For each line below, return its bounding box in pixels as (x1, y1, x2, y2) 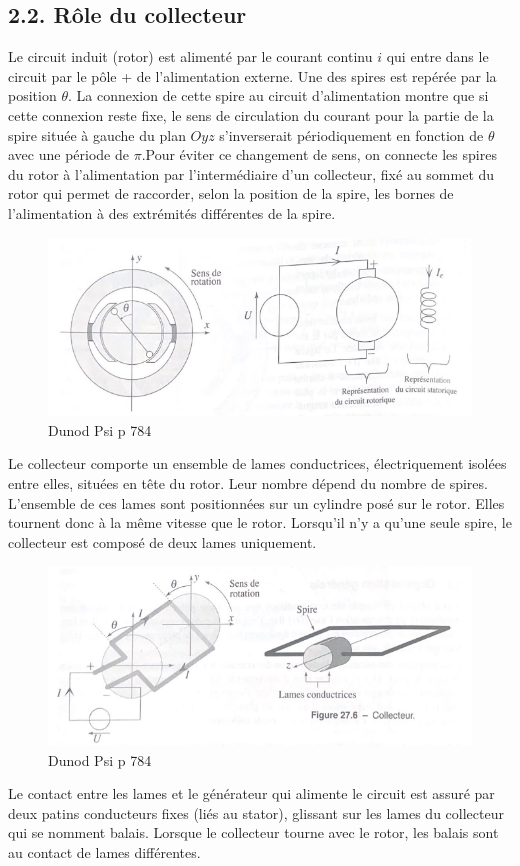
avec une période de (8, 144, 129, 165)
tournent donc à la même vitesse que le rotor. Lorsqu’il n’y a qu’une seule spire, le (8, 512, 512, 533)
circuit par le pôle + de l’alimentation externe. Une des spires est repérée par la (8, 65, 497, 86)
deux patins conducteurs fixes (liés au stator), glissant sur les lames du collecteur (8, 802, 504, 823)
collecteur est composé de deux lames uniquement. (8, 531, 317, 552)
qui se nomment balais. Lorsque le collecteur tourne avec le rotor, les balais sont (8, 822, 499, 843)
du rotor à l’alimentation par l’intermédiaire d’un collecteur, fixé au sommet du (8, 163, 495, 184)
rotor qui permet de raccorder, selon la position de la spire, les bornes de (8, 183, 454, 204)
